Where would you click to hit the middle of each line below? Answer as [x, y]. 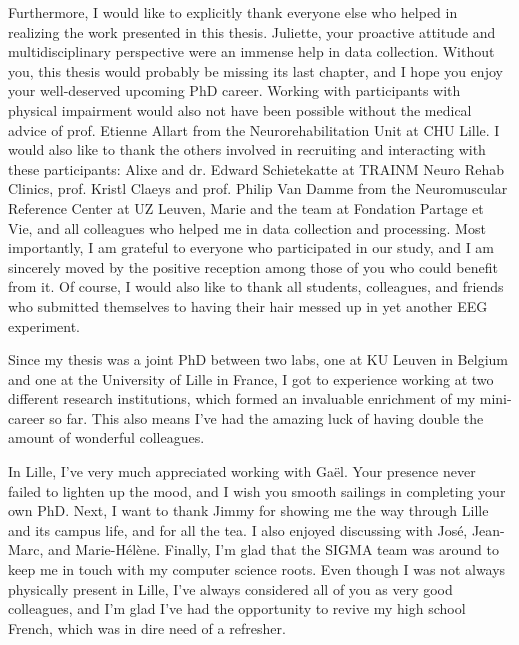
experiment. [44, 325]
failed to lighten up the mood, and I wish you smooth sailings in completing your [257, 490]
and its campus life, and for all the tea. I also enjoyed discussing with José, [238, 529]
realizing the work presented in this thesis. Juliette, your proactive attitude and [252, 31]
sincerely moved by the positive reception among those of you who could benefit [253, 266]
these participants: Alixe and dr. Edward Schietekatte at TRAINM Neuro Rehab [256, 168]
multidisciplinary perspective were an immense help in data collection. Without [251, 51]
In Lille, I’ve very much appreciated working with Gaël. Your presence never [242, 471]
